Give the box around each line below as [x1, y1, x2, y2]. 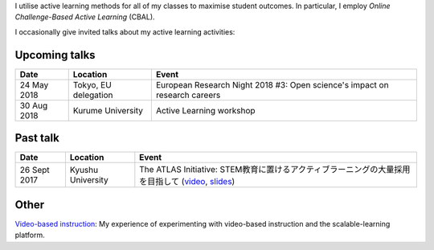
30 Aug [19, 100, 48, 111]
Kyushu [69, 165, 99, 176]
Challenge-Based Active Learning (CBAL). [14, 12, 156, 22]
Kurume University [72, 105, 144, 116]
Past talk [14, 131, 59, 145]
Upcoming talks [14, 48, 96, 62]
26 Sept [19, 165, 50, 176]
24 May [19, 79, 49, 90]
